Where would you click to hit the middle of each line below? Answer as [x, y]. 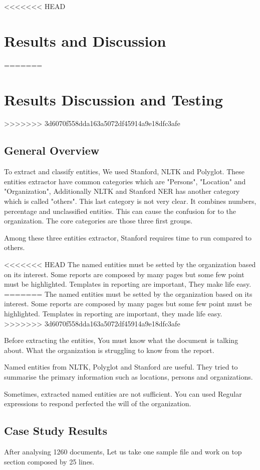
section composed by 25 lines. [49, 461]
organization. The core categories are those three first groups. [98, 221]
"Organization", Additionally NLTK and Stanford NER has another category [122, 191]
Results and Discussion [85, 40]
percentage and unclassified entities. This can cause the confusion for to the [120, 211]
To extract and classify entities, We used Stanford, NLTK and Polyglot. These [124, 171]
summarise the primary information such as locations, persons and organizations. [128, 376]
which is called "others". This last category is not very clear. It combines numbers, [130, 201]
